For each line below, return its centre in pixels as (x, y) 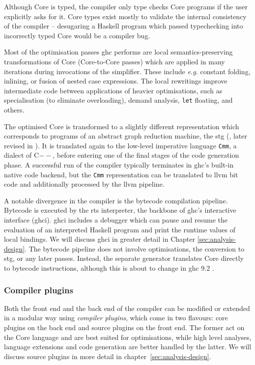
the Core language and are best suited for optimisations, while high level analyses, (128, 337)
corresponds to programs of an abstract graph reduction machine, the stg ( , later (126, 136)
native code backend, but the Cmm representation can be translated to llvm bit (121, 174)
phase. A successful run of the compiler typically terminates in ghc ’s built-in (119, 165)
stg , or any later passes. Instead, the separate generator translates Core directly (124, 258)
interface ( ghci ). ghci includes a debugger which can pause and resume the (116, 220)
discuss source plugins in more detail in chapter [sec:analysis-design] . (108, 356)
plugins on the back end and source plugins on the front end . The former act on (124, 327)
